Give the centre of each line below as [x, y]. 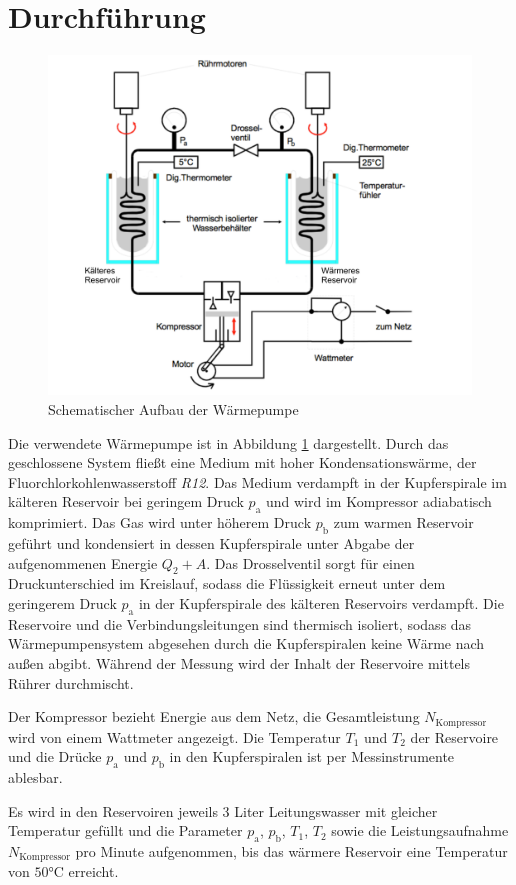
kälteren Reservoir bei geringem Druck [126, 501]
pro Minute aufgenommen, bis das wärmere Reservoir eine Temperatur [291, 851]
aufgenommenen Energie [83, 562]
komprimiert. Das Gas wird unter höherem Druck [160, 522]
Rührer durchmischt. [71, 682]
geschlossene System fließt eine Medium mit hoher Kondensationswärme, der [242, 462]
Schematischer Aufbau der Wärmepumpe [173, 409]
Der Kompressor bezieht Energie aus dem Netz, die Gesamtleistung [214, 716]
